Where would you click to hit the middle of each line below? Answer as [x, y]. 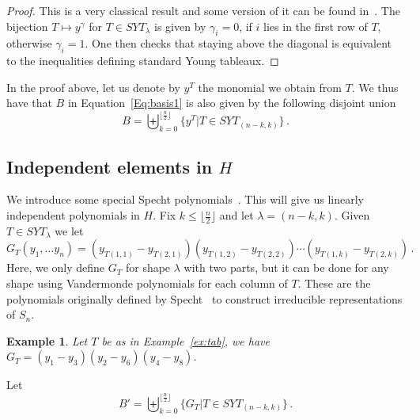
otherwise [29, 43]
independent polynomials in [73, 215]
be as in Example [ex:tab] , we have [185, 340]
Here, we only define [56, 267]
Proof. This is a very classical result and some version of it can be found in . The [203, 10]
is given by [180, 26]
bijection [27, 26]
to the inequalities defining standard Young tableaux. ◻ [143, 61]
